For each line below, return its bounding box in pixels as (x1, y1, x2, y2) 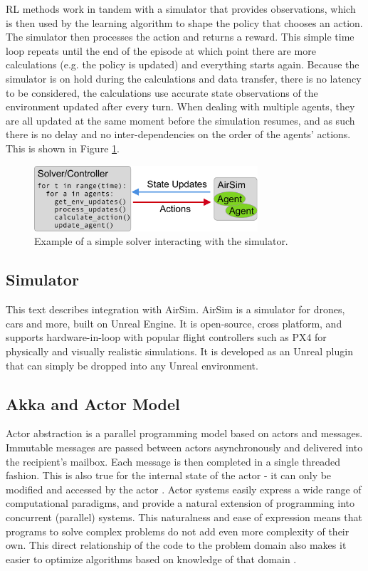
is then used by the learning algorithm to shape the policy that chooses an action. (6, 15, 363, 30)
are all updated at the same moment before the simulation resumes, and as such (6, 112, 355, 127)
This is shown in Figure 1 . (6, 140, 120, 155)
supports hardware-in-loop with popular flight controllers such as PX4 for (6, 330, 327, 345)
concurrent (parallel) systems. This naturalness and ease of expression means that (6, 509, 363, 524)
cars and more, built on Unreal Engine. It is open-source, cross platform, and (6, 315, 342, 330)
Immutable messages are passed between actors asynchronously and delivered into (6, 440, 363, 454)
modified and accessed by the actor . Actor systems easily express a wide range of (6, 481, 362, 496)
